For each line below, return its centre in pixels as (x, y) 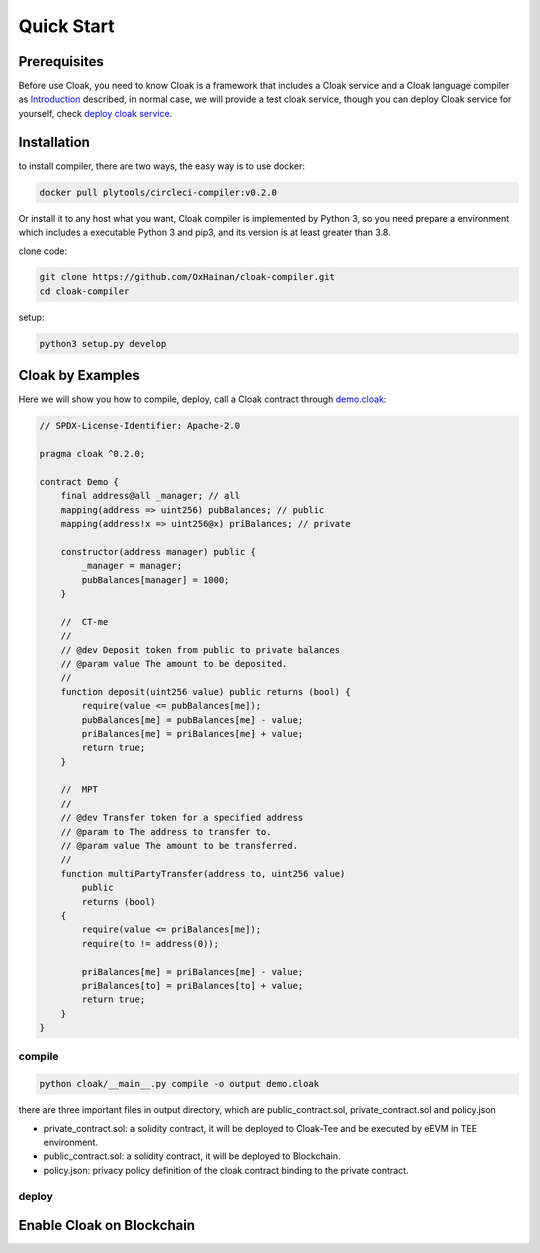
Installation (54, 141)
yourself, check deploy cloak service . (95, 113)
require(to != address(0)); (150, 943)
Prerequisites (61, 61)
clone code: (43, 251)
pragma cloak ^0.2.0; (92, 454)
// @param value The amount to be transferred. (179, 846)
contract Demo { (79, 481)
